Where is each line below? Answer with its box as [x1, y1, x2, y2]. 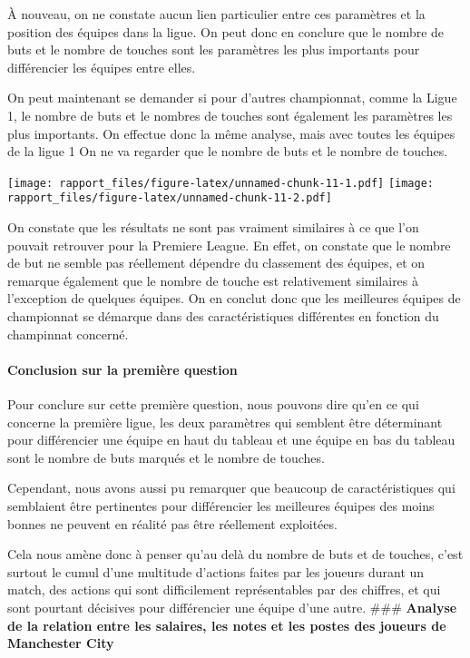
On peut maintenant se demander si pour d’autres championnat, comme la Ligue [7, 88, 457, 107]
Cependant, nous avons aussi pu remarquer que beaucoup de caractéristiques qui [7, 478, 455, 497]
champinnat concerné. [7, 324, 129, 343]
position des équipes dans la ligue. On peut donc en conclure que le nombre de [7, 22, 445, 41]
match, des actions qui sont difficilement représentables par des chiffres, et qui [7, 580, 441, 599]
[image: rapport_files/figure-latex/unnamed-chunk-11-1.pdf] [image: [7, 176, 435, 190]
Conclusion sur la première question [7, 359, 238, 378]
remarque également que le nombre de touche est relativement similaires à [7, 270, 419, 290]
